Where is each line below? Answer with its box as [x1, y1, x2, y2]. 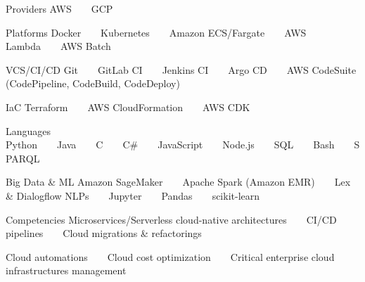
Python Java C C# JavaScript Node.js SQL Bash [6, 137, 335, 152]
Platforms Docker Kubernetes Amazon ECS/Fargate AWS [6, 25, 307, 39]
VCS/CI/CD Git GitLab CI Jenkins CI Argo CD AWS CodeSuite [6, 62, 357, 77]
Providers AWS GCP [6, 1, 113, 15]
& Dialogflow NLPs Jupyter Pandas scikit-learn [6, 188, 260, 203]
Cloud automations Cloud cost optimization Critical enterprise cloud [6, 249, 335, 264]
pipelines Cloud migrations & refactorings [6, 226, 202, 241]
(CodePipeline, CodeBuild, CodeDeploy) [6, 76, 180, 91]
